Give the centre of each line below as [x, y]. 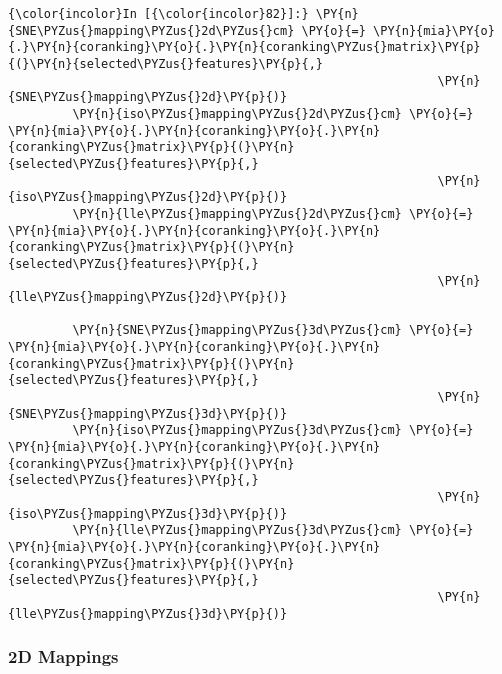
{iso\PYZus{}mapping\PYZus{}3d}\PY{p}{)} [148, 513]
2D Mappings [63, 656]
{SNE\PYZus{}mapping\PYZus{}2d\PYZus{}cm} [151, 30]
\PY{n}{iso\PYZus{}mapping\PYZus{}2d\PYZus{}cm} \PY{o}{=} [273, 113]
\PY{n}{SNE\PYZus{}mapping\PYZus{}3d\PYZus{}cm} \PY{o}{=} [273, 330]
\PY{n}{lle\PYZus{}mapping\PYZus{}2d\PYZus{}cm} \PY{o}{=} [273, 213]
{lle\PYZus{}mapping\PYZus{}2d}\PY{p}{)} [148, 297]
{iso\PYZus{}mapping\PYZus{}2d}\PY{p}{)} [148, 197]
